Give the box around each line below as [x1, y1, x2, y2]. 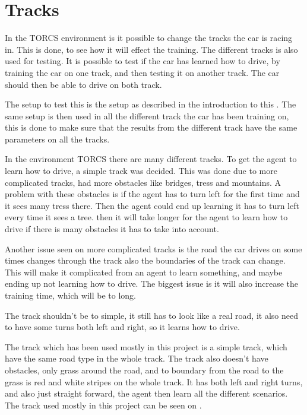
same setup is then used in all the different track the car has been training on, [5, 109, 289, 122]
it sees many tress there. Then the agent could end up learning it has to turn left [5, 199, 299, 211]
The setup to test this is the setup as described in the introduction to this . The [5, 98, 296, 110]
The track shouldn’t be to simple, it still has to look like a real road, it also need [5, 309, 298, 321]
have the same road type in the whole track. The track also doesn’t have [5, 352, 268, 365]
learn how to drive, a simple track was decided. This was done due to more [5, 164, 277, 177]
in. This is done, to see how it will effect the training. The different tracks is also [5, 43, 298, 55]
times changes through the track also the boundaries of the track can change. [5, 254, 286, 267]
